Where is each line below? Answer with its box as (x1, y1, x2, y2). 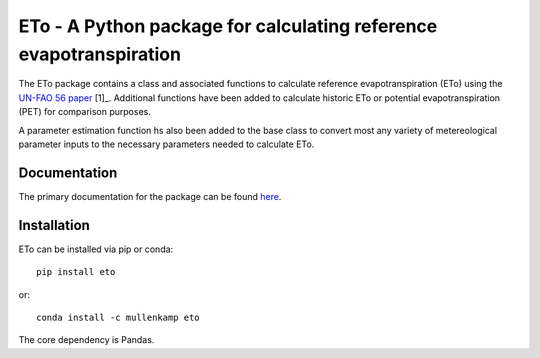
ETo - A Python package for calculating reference (18, 15, 438, 37)
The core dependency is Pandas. (18, 334, 155, 346)
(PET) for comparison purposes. (18, 106, 152, 118)
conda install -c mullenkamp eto (36, 311, 200, 323)
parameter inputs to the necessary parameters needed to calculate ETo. (18, 138, 315, 150)
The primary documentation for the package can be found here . (18, 190, 282, 202)
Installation (18, 216, 90, 234)
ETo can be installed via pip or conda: (18, 243, 174, 255)
